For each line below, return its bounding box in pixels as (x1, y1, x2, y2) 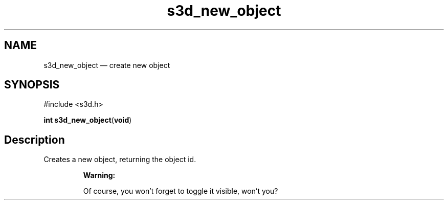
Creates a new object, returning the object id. (43, 155, 196, 164)
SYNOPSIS (4, 78, 60, 92)
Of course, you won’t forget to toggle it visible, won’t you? (83, 187, 278, 196)
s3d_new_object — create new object (43, 60, 170, 70)
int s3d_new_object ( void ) (43, 116, 132, 125)
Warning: (83, 171, 116, 180)
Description (4, 133, 65, 146)
